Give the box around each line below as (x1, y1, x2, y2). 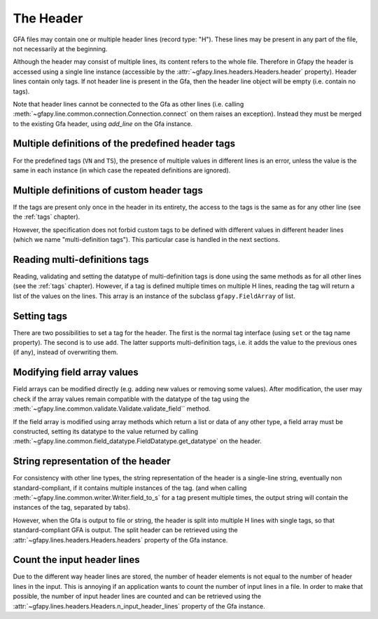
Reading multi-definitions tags (13, 253, 149, 266)
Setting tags (13, 310, 68, 322)
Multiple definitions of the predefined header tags (13, 137, 236, 150)
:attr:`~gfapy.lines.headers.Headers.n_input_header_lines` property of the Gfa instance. (13, 601, 265, 610)
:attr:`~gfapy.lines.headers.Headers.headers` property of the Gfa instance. (13, 536, 228, 544)
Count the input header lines (13, 554, 140, 566)
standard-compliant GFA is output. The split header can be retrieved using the (13, 526, 238, 534)
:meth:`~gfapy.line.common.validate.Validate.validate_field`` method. (13, 404, 211, 413)
